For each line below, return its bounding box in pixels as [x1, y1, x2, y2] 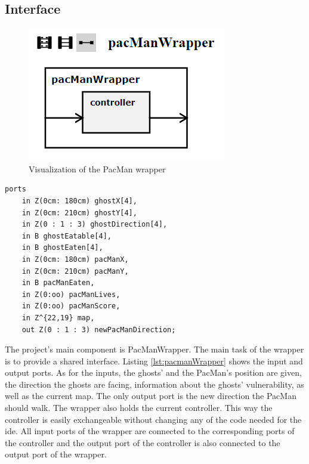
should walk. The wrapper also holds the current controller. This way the [5, 401, 273, 414]
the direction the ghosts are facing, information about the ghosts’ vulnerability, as [5, 378, 304, 390]
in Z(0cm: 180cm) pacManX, [21, 255, 129, 264]
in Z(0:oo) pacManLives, [21, 290, 120, 299]
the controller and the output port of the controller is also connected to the [5, 436, 280, 448]
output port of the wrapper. [5, 448, 107, 460]
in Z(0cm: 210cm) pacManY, [21, 267, 129, 276]
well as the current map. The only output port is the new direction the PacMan [5, 389, 296, 402]
